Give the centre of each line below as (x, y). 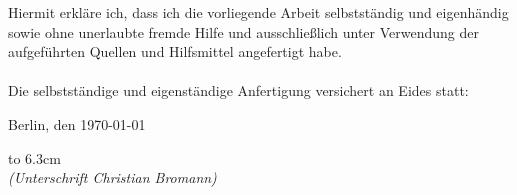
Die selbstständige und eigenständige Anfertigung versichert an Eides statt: (238, 90)
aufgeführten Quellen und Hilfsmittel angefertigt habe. (175, 51)
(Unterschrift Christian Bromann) (112, 177)
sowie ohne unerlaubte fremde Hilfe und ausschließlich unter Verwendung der (244, 31)
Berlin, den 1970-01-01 (77, 123)
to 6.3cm (34, 157)
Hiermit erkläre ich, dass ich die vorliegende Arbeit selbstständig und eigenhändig (258, 12)
